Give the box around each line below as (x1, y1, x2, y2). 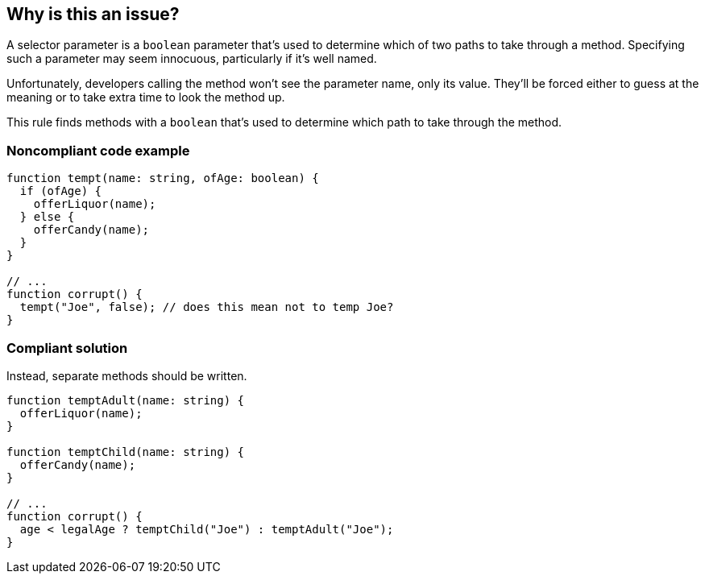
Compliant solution (6, 339, 128, 356)
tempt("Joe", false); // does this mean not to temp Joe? (19, 300, 394, 314)
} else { (19, 210, 75, 224)
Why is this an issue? (6, 4, 180, 24)
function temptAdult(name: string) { (6, 393, 245, 407)
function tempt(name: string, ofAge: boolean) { (6, 172, 319, 185)
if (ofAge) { (19, 184, 102, 198)
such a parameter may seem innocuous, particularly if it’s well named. (6, 52, 377, 66)
